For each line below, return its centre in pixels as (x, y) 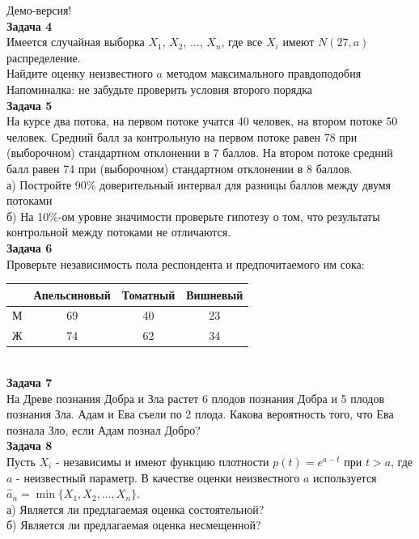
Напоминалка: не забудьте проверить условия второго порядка (160, 89)
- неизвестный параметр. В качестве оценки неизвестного (158, 477)
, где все (242, 42)
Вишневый (215, 294)
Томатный (148, 294)
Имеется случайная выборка (76, 42)
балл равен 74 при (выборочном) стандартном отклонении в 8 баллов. (180, 168)
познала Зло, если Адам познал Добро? (104, 429)
